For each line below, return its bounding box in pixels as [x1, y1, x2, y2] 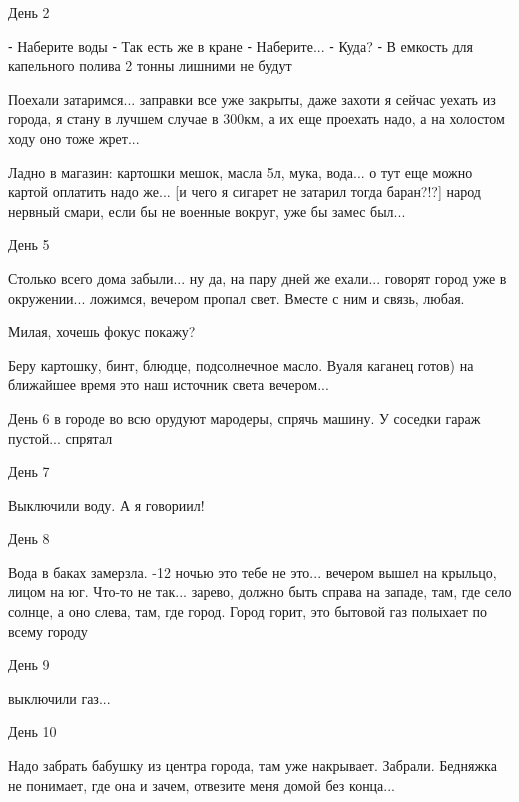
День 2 [8, 2, 50, 22]
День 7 [8, 461, 50, 482]
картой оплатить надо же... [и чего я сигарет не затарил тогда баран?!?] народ [8, 181, 481, 202]
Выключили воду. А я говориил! [8, 494, 205, 515]
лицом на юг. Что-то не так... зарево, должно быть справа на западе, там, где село [8, 581, 512, 602]
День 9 [8, 654, 50, 675]
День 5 [8, 234, 50, 255]
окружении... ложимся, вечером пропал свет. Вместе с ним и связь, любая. [8, 287, 465, 308]
